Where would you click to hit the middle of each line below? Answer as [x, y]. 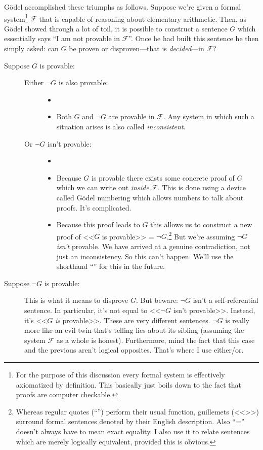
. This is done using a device [202, 187]
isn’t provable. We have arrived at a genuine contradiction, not [153, 246]
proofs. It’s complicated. [94, 207]
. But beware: [157, 300]
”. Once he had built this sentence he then [194, 38]
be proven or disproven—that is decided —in [137, 48]
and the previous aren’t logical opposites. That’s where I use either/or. [134, 350]
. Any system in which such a [209, 116]
